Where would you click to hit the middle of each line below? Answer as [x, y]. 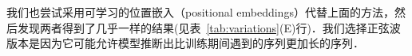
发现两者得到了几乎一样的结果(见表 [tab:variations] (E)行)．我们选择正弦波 [209, 27]
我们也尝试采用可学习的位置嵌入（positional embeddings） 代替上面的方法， [200, 12]
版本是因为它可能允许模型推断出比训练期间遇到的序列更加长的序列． [185, 43]
